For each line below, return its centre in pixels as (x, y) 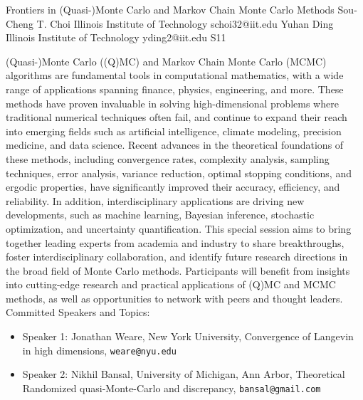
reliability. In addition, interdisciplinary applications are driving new (155, 200)
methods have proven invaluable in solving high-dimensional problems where (172, 103)
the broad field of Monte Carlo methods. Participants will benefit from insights (178, 270)
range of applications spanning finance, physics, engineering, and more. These (175, 89)
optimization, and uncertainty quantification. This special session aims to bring (179, 228)
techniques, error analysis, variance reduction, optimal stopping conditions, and (179, 173)
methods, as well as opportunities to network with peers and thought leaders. (174, 298)
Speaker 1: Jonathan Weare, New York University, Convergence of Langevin (188, 336)
